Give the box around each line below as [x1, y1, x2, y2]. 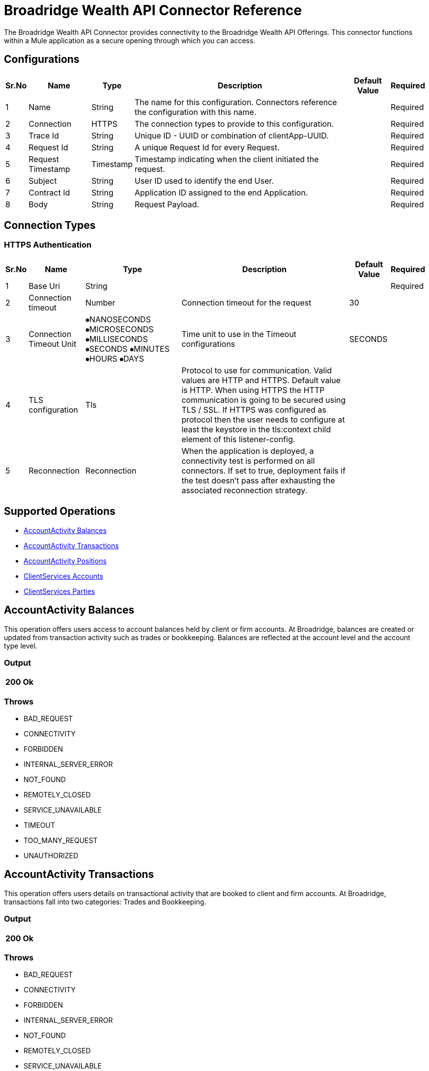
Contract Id [29, 187, 70, 197]
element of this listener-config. [181, 434, 295, 444]
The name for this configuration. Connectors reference [135, 97, 337, 107]
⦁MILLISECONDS [85, 334, 148, 344]
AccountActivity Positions [24, 556, 107, 565]
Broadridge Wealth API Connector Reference [4, 2, 302, 19]
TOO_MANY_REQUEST [24, 836, 98, 845]
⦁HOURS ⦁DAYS [85, 353, 144, 364]
